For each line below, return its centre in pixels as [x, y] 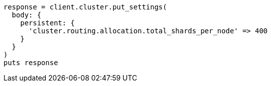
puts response [31, 63]
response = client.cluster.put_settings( [85, 7]
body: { [26, 15]
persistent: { [47, 23]
